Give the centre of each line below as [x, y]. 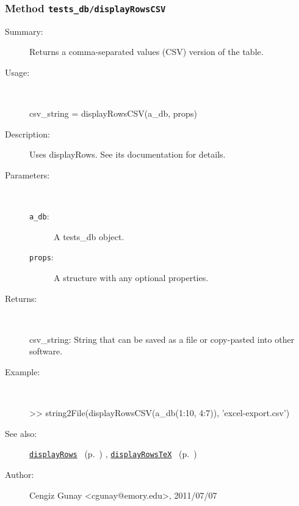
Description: [27, 134]
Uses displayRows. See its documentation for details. [128, 154]
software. [46, 351]
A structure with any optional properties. [131, 278]
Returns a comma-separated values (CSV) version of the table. [146, 52]
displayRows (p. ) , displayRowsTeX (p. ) [113, 454]
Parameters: [27, 174]
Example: [23, 372]
